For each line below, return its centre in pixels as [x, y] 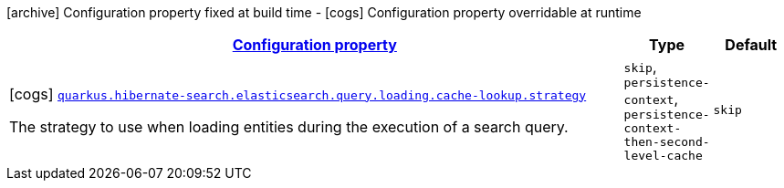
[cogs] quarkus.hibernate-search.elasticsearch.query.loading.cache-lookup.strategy [298, 94]
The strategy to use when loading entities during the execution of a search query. [289, 126]
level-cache [663, 156]
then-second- [667, 142]
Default [751, 45]
